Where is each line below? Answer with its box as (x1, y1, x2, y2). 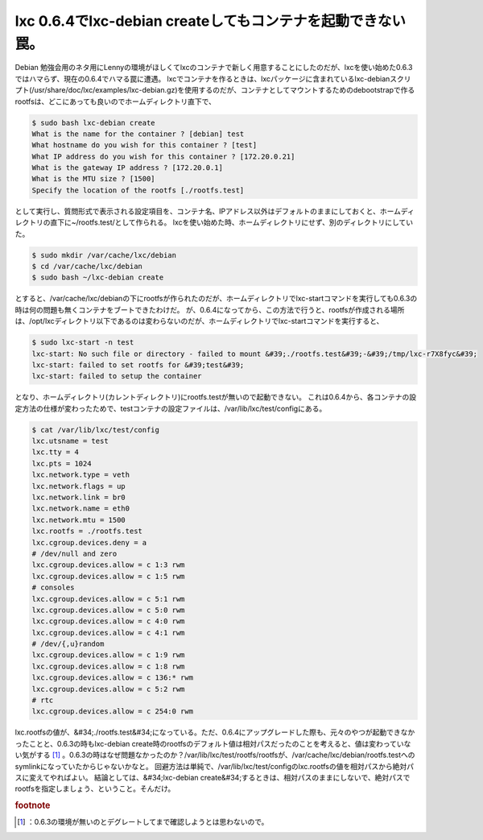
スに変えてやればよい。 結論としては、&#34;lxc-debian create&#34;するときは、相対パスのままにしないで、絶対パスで (14, 772, 411, 782)
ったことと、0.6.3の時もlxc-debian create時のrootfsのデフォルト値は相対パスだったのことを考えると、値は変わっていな (14, 739, 411, 748)
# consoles (31, 583, 75, 592)
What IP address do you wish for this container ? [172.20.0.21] (31, 151, 295, 161)
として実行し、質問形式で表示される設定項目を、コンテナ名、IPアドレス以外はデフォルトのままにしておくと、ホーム (14, 206, 402, 216)
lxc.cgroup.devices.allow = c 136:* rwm (31, 673, 193, 682)
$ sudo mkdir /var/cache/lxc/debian (31, 250, 177, 259)
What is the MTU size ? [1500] (31, 174, 156, 184)
